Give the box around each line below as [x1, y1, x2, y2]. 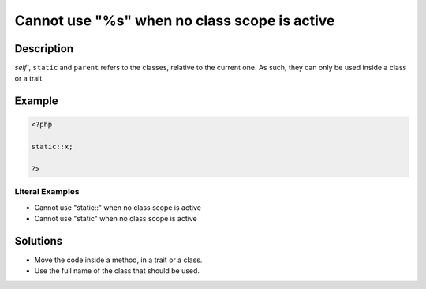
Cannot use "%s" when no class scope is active [14, 12, 335, 29]
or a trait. [14, 73, 45, 83]
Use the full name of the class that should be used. [34, 266, 200, 276]
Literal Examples [14, 186, 80, 197]
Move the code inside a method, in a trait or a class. [34, 255, 203, 265]
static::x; [31, 142, 73, 152]
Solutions [14, 234, 63, 248]
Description [14, 42, 74, 55]
